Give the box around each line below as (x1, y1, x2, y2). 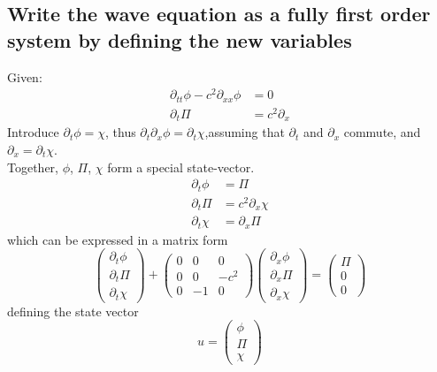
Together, (7, 157, 58, 176)
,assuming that (204, 123, 285, 141)
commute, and (343, 123, 421, 141)
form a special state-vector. (107, 157, 255, 176)
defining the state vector (7, 301, 139, 320)
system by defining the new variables (7, 26, 352, 53)
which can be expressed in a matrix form (7, 230, 228, 248)
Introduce (7, 123, 59, 141)
